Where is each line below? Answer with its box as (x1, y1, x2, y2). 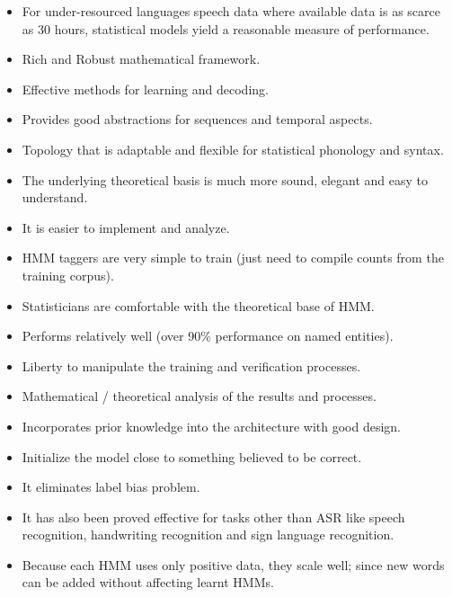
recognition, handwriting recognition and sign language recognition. (22, 525, 394, 544)
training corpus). (22, 265, 114, 284)
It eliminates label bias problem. (22, 477, 200, 496)
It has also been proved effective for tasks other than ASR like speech (22, 507, 405, 526)
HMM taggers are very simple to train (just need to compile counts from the (22, 248, 444, 267)
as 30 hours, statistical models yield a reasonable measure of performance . (22, 19, 430, 38)
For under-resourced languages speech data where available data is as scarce (22, 2, 440, 20)
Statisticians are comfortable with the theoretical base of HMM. (22, 296, 375, 315)
